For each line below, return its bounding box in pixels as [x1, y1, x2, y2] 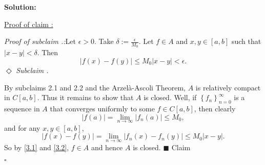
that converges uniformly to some [50, 103, 155, 113]
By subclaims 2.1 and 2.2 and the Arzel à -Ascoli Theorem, [4, 82, 186, 92]
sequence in [4, 103, 40, 113]
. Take [94, 36, 114, 46]
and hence [91, 142, 123, 152]
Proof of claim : [4, 18, 53, 29]
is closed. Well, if [144, 92, 197, 103]
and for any [4, 122, 40, 133]
